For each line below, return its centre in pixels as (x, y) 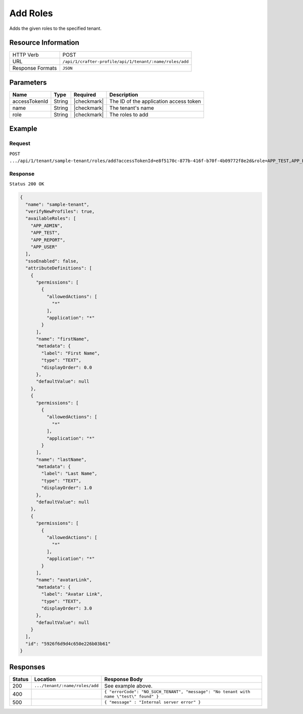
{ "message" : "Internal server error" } (153, 702)
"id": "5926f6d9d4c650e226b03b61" (68, 644)
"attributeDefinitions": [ (59, 268)
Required (85, 95)
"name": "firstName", (63, 339)
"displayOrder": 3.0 (67, 608)
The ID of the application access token (155, 101)
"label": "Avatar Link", (72, 594)
